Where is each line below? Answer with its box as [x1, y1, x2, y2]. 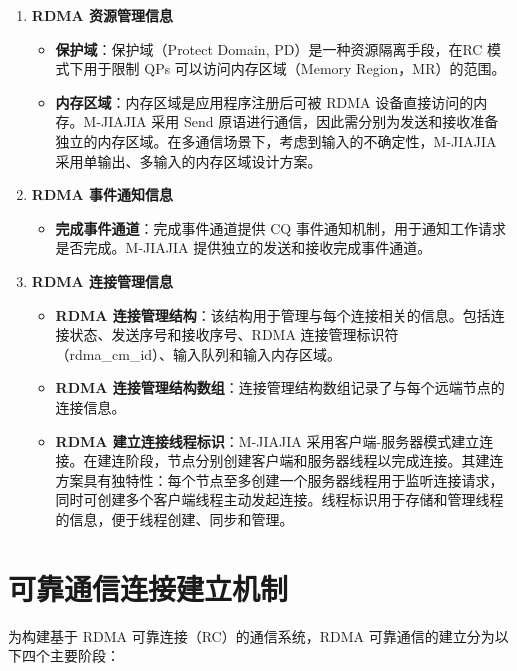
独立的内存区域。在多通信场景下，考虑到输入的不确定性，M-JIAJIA [55, 130, 497, 151]
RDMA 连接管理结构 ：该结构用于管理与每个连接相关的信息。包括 [55, 304, 491, 325]
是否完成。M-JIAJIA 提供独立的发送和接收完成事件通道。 [55, 237, 432, 258]
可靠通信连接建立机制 [8, 567, 289, 608]
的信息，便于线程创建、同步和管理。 [55, 508, 294, 529]
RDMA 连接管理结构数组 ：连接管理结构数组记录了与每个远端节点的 [55, 377, 505, 398]
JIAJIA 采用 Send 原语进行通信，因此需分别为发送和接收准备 [101, 111, 499, 132]
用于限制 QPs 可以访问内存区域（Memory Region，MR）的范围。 [83, 58, 506, 79]
